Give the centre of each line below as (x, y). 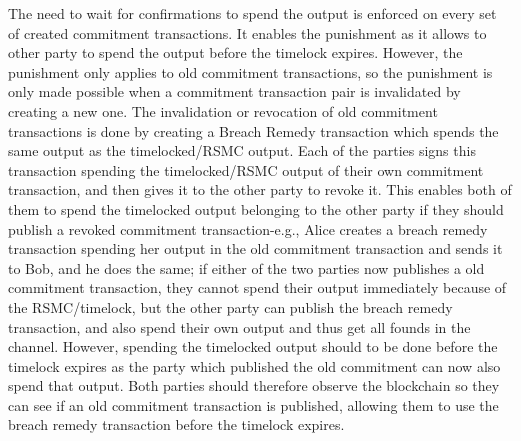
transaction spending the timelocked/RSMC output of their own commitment (246, 169)
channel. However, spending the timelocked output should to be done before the (253, 346)
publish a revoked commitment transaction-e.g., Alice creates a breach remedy (248, 228)
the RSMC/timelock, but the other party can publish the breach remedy (230, 306)
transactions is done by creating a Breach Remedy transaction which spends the (253, 130)
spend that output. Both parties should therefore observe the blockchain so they (254, 385)
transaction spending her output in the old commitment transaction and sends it (255, 248)
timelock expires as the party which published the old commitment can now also (254, 365)
